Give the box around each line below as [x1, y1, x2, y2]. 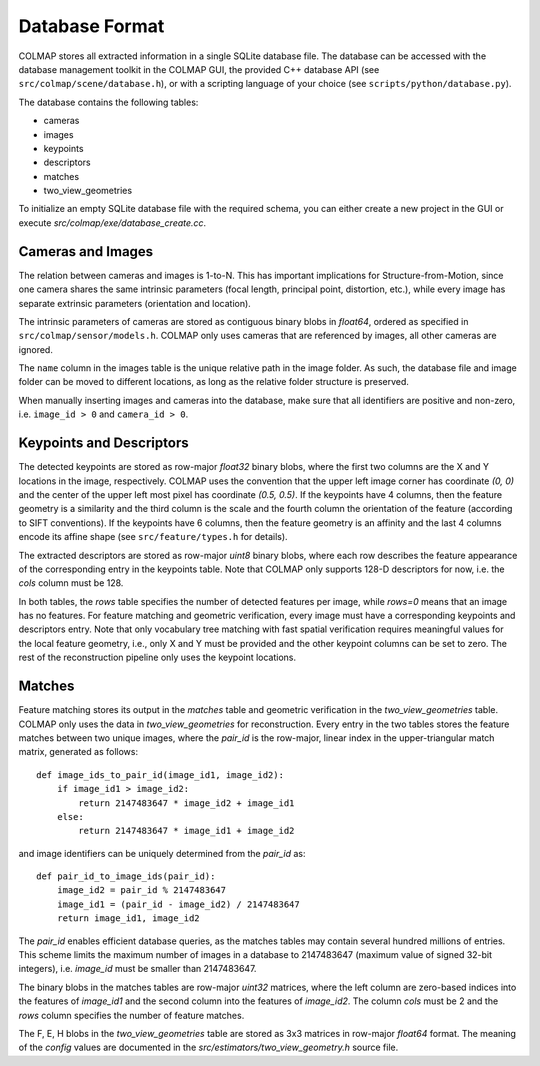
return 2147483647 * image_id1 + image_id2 [78, 825, 295, 837]
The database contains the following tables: [18, 96, 199, 108]
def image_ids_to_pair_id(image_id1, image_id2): [36, 769, 285, 780]
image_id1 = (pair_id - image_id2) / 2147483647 [56, 898, 300, 910]
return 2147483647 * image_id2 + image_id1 [78, 797, 295, 809]
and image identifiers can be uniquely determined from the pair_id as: [18, 847, 306, 859]
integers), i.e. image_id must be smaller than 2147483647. [18, 963, 257, 975]
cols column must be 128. [18, 577, 124, 589]
